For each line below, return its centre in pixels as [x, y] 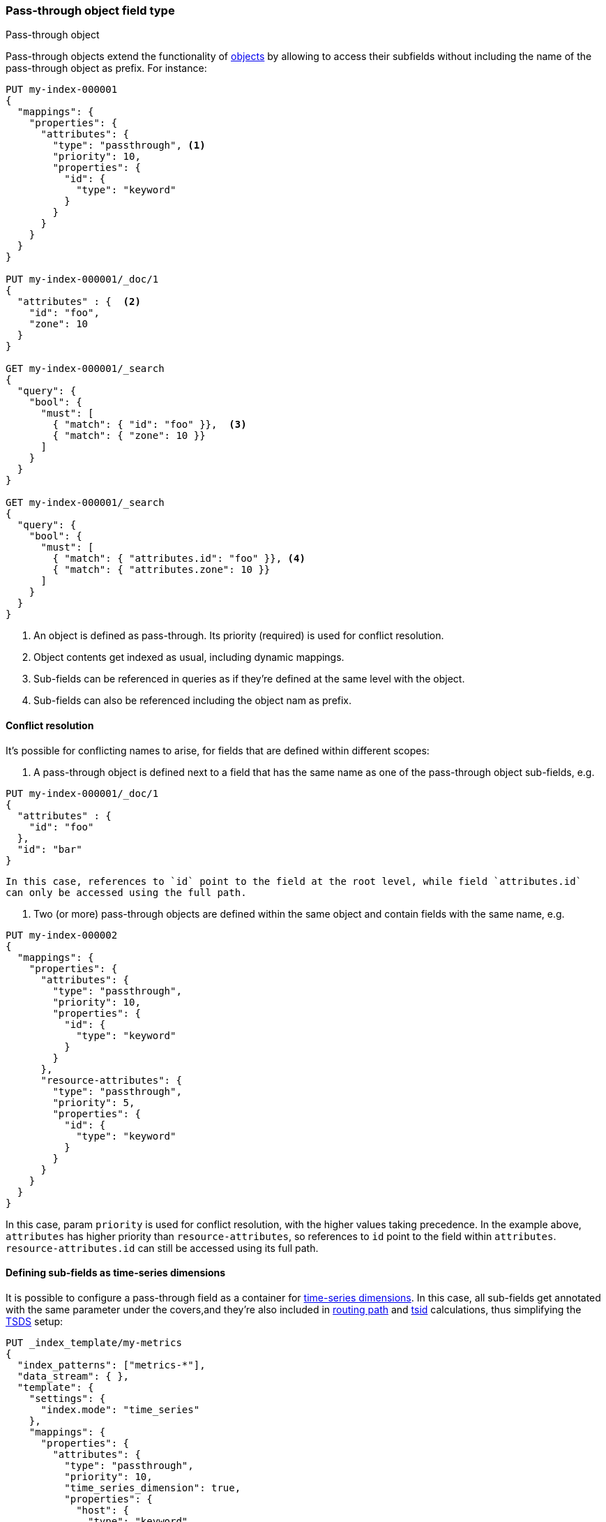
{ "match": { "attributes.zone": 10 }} [161, 570]
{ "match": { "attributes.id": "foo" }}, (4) [179, 559]
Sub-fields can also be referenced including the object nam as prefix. [193, 701]
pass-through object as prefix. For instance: [106, 68]
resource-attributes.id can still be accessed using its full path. [162, 1248]
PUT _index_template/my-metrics [94, 1342]
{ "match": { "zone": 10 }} [129, 436]
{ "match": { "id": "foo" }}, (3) [150, 425]
